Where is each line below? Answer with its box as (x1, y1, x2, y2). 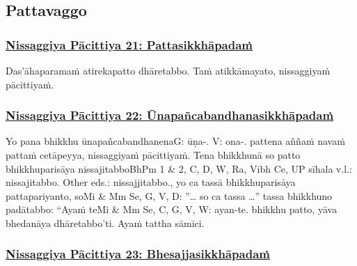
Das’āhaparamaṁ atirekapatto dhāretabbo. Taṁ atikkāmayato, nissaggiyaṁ (6, 63, 331, 77)
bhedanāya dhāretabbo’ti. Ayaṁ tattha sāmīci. (6, 215, 205, 230)
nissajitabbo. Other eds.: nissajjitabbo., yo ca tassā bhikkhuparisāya (6, 175, 296, 189)
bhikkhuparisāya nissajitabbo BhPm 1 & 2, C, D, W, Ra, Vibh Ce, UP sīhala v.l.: (6, 161, 353, 175)
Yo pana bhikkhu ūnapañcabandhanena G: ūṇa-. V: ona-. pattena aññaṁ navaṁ (6, 134, 345, 148)
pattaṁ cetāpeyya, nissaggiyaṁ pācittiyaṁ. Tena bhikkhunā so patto (6, 148, 301, 162)
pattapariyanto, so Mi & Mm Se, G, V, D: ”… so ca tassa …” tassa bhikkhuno (6, 188, 333, 203)
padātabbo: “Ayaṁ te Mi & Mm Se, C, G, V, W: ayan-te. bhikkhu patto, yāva (6, 202, 338, 217)
